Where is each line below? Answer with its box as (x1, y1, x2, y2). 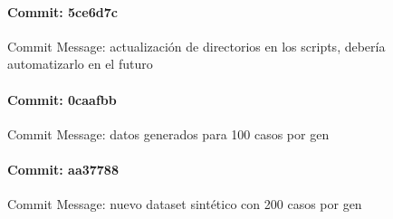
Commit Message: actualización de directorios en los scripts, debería (7, 36, 386, 55)
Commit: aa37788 (7, 159, 119, 178)
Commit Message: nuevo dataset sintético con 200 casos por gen (7, 195, 362, 214)
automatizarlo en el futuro (7, 54, 153, 73)
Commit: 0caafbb (7, 90, 117, 109)
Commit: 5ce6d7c (7, 2, 118, 21)
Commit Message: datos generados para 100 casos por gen (7, 124, 330, 143)
